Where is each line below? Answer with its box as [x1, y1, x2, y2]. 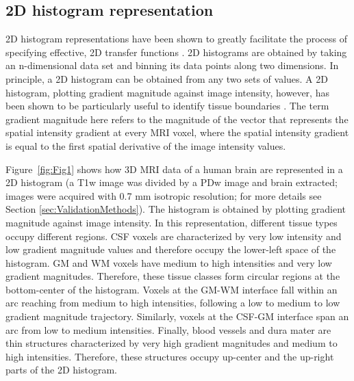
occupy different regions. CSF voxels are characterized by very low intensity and [5, 228, 342, 243]
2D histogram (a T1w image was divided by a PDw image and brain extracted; [5, 175, 338, 189]
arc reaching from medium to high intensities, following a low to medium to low [5, 295, 340, 310]
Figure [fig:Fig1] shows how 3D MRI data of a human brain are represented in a [5, 161, 343, 176]
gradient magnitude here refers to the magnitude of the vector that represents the [5, 111, 349, 126]
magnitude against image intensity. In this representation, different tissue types [5, 215, 338, 229]
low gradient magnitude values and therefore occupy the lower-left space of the [5, 242, 336, 257]
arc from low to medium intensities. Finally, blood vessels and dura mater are [5, 322, 331, 337]
